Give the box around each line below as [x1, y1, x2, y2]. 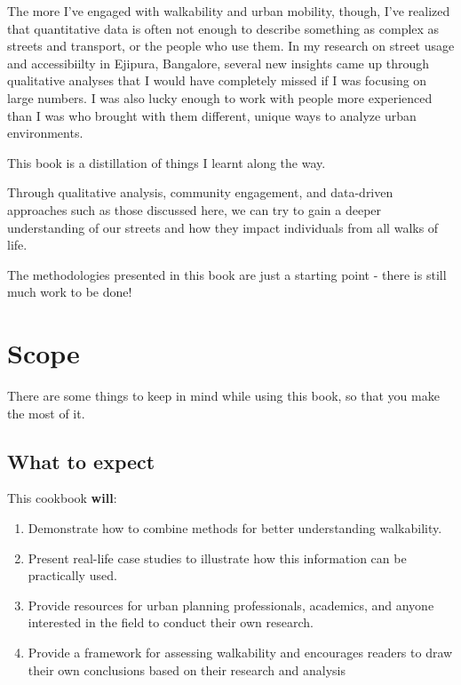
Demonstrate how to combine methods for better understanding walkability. [28, 519, 442, 538]
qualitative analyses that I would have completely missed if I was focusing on [7, 71, 427, 90]
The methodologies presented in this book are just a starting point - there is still [7, 265, 447, 283]
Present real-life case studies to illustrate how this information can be [28, 548, 407, 567]
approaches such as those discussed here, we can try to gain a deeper [7, 200, 382, 219]
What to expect [7, 447, 155, 474]
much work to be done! [7, 283, 132, 301]
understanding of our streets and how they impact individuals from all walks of [7, 218, 439, 236]
